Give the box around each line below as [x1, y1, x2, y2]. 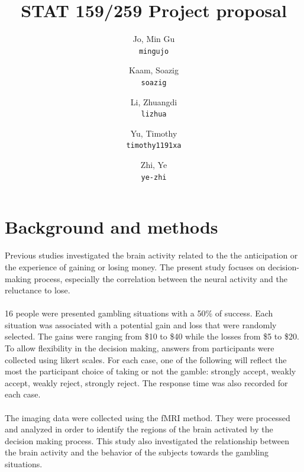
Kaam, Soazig [129, 64, 179, 76]
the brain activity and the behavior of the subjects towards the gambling [5, 446, 269, 458]
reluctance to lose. [5, 284, 70, 296]
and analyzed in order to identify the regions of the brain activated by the [5, 423, 273, 435]
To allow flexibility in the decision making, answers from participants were [5, 342, 274, 354]
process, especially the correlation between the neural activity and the [34, 272, 287, 285]
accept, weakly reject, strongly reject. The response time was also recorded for [5, 376, 288, 389]
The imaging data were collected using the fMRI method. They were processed [5, 411, 290, 423]
